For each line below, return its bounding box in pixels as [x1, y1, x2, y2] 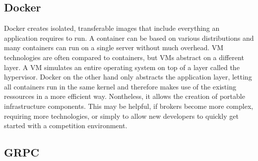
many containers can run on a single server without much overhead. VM [4, 42, 224, 53]
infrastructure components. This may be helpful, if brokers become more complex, [4, 100, 254, 111]
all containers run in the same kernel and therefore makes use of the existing [4, 81, 236, 91]
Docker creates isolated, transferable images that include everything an [4, 23, 220, 33]
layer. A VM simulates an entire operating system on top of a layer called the [4, 62, 240, 72]
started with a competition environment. [4, 120, 128, 131]
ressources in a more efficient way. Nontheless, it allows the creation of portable [4, 91, 245, 101]
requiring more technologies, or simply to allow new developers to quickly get [4, 110, 239, 121]
